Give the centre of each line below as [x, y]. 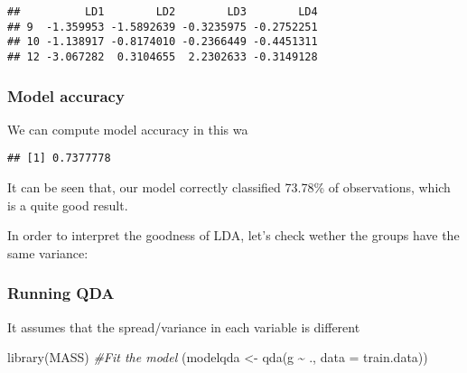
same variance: [48, 252]
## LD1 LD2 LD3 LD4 [163, 12]
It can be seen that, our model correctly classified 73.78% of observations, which [229, 187]
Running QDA [61, 293]
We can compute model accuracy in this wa [128, 129]
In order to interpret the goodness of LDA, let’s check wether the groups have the [233, 235]
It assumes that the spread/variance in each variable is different [184, 326]
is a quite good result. [68, 205]
